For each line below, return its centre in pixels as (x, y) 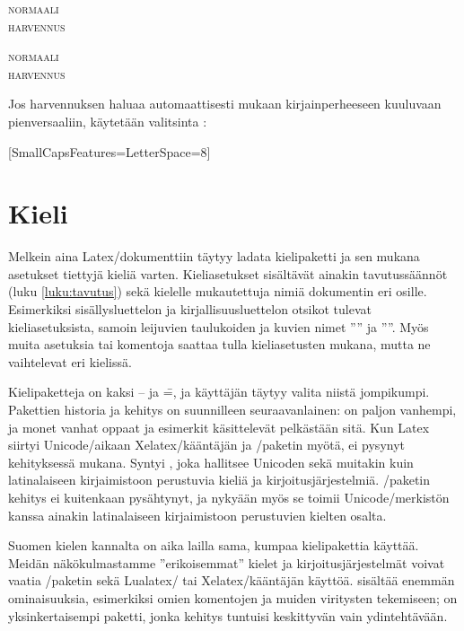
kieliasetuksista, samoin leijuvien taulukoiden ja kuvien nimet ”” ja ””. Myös (219, 326)
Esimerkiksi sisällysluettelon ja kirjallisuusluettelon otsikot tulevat (190, 309)
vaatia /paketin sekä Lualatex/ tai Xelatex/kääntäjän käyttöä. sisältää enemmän (232, 580)
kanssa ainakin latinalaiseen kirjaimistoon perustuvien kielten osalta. (197, 515)
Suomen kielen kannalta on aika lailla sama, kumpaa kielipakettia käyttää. (214, 545)
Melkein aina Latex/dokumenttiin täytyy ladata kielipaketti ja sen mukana (214, 256)
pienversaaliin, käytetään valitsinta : (108, 121)
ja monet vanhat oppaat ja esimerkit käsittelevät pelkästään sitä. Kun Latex (219, 427)
